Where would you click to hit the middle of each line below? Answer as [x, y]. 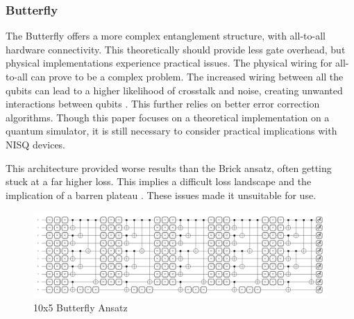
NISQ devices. [36, 144]
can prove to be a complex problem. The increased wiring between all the [187, 76]
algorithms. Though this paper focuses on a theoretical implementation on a [168, 117]
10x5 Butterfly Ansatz [81, 308]
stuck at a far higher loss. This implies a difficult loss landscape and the [159, 181]
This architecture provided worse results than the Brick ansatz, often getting [169, 167]
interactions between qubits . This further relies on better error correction [163, 104]
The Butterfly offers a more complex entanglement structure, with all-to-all [166, 36]
